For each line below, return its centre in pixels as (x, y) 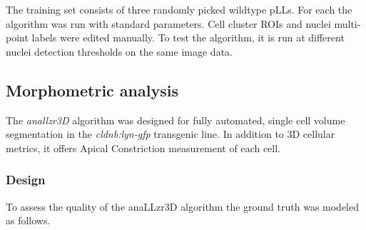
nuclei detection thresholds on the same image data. (119, 51)
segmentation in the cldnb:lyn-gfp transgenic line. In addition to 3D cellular (171, 134)
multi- (347, 23)
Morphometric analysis (92, 90)
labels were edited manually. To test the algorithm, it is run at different (188, 37)
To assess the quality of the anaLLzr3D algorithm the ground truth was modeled (183, 206)
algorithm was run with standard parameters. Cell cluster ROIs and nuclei (168, 23)
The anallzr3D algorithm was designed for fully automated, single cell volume (176, 120)
